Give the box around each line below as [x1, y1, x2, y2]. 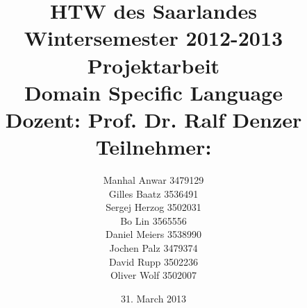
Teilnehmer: [95, 132, 212, 161]
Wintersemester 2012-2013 [24, 24, 283, 52]
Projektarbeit [87, 51, 220, 79]
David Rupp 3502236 [109, 254, 198, 268]
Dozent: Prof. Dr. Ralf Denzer [5, 105, 302, 133]
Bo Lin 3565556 [120, 213, 187, 228]
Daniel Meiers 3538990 [106, 227, 201, 241]
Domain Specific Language [24, 78, 283, 106]
